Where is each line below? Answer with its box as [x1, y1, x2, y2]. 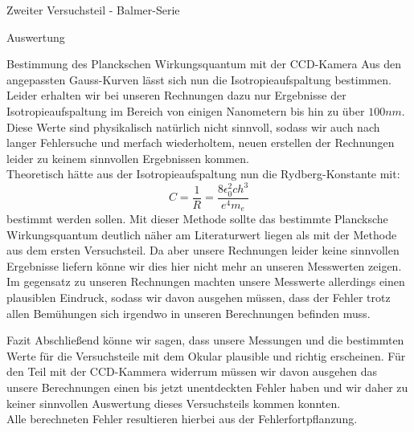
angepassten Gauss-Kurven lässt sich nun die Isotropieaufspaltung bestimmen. [6, 71, 391, 88]
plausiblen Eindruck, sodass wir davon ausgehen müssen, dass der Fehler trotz [6, 289, 391, 306]
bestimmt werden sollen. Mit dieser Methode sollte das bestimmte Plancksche [6, 210, 388, 227]
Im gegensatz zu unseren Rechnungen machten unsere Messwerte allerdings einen [6, 273, 405, 290]
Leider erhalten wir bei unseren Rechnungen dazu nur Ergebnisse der [6, 87, 346, 104]
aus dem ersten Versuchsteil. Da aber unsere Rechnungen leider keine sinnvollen [6, 242, 400, 259]
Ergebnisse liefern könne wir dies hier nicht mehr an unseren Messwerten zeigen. [6, 257, 402, 274]
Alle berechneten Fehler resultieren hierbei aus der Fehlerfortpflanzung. [6, 410, 358, 427]
